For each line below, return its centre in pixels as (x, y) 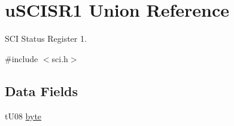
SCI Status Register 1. (46, 39)
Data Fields (42, 90)
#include (22, 58)
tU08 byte (23, 116)
